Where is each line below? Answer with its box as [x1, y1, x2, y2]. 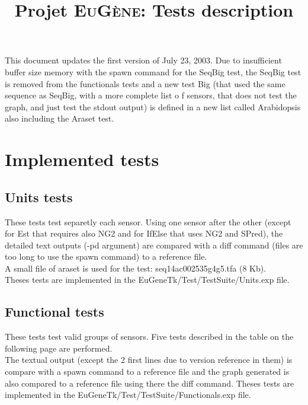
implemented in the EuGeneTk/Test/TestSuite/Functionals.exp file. [5, 388, 251, 401]
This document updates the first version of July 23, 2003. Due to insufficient [5, 54, 282, 66]
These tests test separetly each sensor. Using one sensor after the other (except [5, 215, 291, 228]
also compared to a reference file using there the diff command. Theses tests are [5, 377, 294, 389]
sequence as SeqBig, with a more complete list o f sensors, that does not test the [5, 89, 297, 101]
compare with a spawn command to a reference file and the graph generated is [5, 365, 290, 378]
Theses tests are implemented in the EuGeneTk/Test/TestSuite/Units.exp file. [5, 273, 290, 286]
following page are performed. [5, 342, 113, 354]
